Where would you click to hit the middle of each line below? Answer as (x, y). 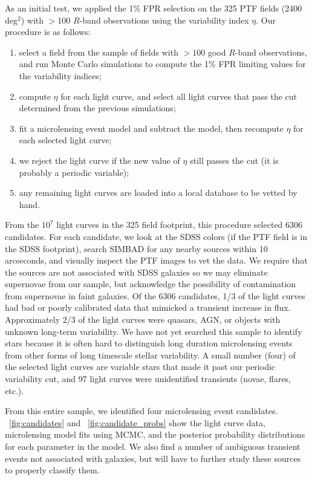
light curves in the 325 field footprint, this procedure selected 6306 (180, 225)
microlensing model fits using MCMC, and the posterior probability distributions (155, 434)
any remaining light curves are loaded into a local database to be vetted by (158, 193)
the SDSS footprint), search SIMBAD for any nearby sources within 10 (136, 248)
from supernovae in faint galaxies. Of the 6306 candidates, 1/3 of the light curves (155, 295)
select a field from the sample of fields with (99, 52)
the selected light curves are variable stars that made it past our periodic (140, 367)
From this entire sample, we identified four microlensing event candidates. (141, 411)
